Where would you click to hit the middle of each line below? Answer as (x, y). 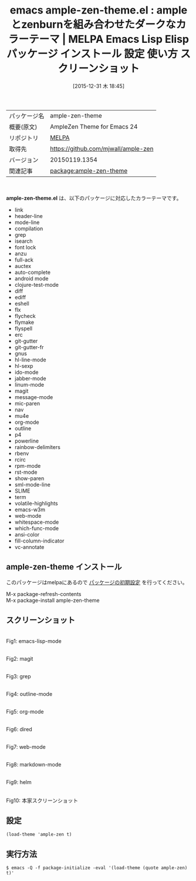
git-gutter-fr (29, 347)
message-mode (34, 397)
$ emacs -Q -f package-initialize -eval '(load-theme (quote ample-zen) (97, 868)
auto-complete (33, 272)
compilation (29, 228)
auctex (23, 266)
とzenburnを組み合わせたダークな (93, 25)
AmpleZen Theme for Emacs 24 (94, 126)
